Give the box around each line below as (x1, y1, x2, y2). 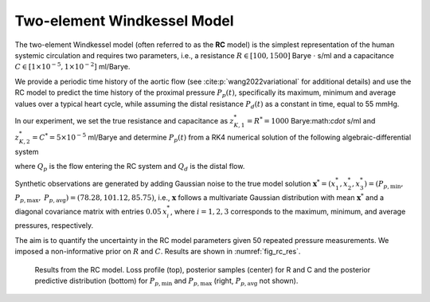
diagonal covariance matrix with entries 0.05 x (14, 206, 167, 216)
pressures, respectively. (14, 221, 94, 230)
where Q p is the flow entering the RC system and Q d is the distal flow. (14, 162, 245, 173)
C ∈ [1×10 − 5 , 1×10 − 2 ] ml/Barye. (14, 61, 131, 72)
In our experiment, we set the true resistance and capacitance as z (14, 116, 234, 125)
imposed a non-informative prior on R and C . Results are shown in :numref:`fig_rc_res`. (14, 247, 301, 257)
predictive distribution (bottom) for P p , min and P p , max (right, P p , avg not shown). (34, 276, 299, 287)
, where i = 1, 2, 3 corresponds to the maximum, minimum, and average (170, 206, 406, 216)
